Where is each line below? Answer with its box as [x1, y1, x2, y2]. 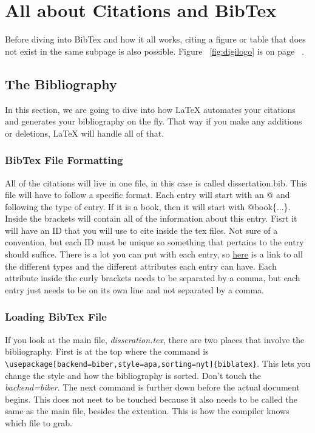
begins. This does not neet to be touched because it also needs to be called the [5, 392, 297, 405]
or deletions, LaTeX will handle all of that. [5, 126, 164, 139]
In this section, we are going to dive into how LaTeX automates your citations [5, 103, 296, 115]
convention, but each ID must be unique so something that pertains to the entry [5, 236, 304, 248]
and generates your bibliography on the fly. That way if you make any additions [5, 115, 302, 128]
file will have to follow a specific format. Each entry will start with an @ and [5, 188, 290, 201]
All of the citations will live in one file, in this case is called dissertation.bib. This [5, 176, 307, 189]
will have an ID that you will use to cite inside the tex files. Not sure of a [5, 223, 278, 236]
